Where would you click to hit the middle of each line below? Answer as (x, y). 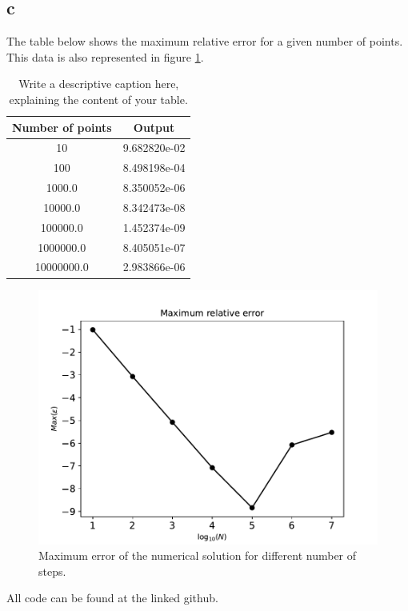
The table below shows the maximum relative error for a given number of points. (205, 41)
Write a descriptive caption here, (99, 84)
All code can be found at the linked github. (112, 598)
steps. (52, 571)
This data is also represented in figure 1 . (105, 56)
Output (154, 127)
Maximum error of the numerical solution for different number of (198, 555)
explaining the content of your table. (98, 99)
